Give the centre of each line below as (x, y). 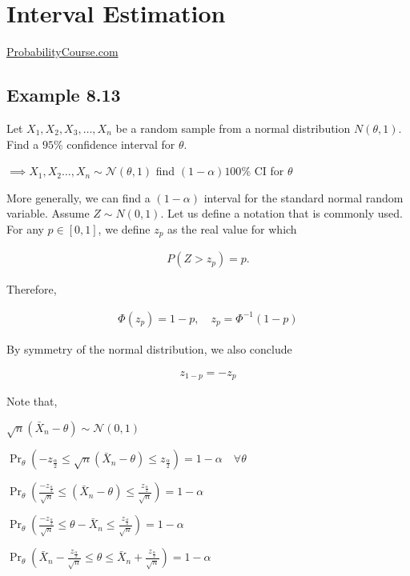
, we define (124, 228)
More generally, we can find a (78, 197)
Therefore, (32, 289)
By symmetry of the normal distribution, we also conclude (149, 349)
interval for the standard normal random (303, 197)
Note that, (32, 401)
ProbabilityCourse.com (62, 52)
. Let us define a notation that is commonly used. (281, 213)
